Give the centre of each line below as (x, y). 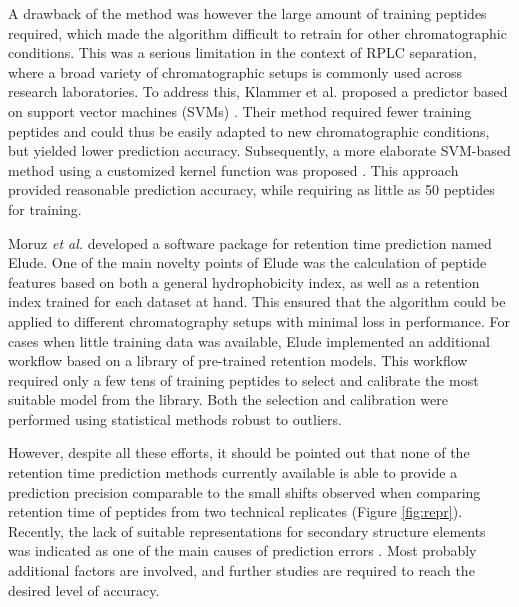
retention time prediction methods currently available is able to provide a (233, 472)
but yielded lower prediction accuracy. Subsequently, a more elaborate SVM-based (259, 150)
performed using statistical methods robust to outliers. (175, 418)
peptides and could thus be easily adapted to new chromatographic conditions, (249, 130)
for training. (45, 208)
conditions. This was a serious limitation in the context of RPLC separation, (242, 52)
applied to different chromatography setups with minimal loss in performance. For (259, 320)
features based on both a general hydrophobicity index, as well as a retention (244, 281)
